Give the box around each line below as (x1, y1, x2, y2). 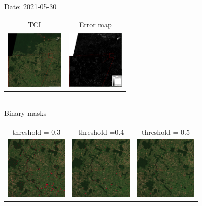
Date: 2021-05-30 (4, 1, 57, 11)
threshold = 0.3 (12, 126, 61, 137)
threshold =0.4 (78, 126, 124, 137)
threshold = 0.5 (141, 126, 190, 137)
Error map (79, 19, 112, 30)
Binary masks (4, 108, 47, 119)
